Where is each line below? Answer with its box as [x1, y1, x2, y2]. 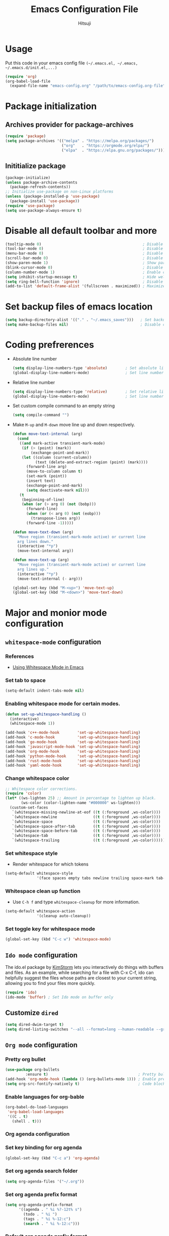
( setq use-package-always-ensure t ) [5, 208, 82, 213]
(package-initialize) [5, 175, 51, 180]
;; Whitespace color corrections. [5, 786, 78, 791]
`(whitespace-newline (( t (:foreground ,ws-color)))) [12, 814, 161, 820]
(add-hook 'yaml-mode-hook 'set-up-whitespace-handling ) [5, 763, 141, 768]
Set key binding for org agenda [5, 1144, 82, 1151]
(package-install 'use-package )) [10, 199, 80, 204]
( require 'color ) [5, 791, 42, 796]
